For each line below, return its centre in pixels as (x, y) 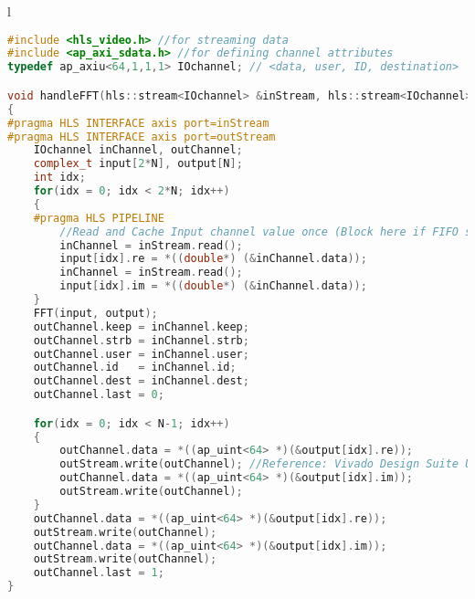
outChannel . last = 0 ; (99, 395)
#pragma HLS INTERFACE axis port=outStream (142, 137)
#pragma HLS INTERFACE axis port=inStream (138, 123)
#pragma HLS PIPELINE (99, 218)
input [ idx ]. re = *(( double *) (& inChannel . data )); (213, 259)
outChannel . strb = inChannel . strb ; (141, 340)
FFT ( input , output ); (95, 313)
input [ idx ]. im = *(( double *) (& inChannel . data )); (213, 286)
